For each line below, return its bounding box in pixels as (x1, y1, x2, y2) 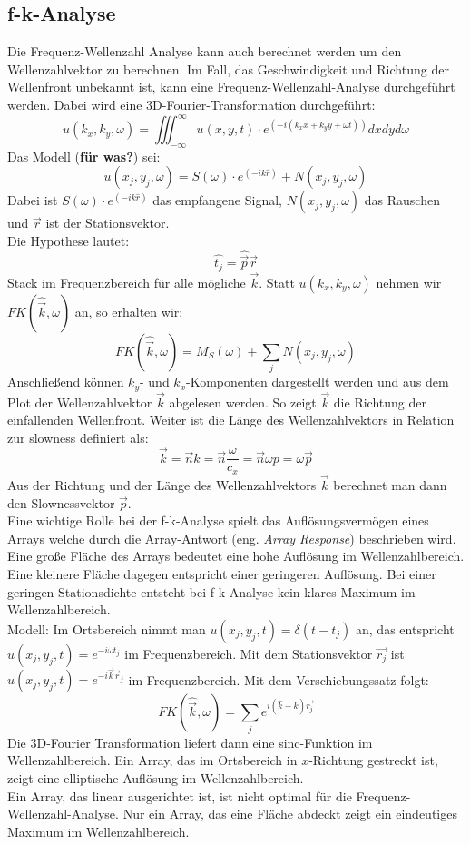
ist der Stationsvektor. (45, 213, 170, 232)
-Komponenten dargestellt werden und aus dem (186, 372, 449, 391)
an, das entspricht (356, 619, 455, 638)
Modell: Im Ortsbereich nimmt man (7, 619, 206, 638)
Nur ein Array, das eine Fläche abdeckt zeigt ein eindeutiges (122, 804, 457, 823)
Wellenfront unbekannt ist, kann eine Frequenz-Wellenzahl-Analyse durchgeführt (7, 77, 455, 96)
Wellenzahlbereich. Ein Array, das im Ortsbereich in (7, 751, 298, 770)
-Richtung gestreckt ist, (308, 751, 438, 770)
